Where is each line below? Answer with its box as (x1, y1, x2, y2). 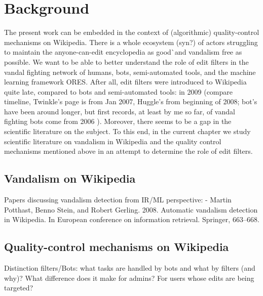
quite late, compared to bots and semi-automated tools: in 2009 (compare (4, 86, 233, 97)
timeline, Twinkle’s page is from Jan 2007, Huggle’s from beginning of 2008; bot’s (4, 96, 257, 107)
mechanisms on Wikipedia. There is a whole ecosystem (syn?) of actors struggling (4, 36, 258, 47)
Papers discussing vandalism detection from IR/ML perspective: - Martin (4, 194, 232, 205)
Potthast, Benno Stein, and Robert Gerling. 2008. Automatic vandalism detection (4, 204, 258, 215)
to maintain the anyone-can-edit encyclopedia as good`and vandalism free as (4, 47, 242, 57)
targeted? (4, 282, 33, 293)
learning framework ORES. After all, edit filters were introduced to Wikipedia (4, 76, 247, 87)
